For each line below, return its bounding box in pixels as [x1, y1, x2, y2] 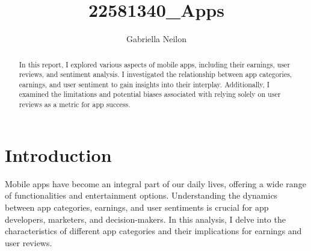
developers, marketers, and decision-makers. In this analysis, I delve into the [5, 212, 286, 225]
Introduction [5, 142, 112, 167]
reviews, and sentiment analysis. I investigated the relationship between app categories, [19, 69, 292, 79]
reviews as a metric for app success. [19, 99, 131, 110]
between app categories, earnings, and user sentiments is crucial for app [5, 200, 269, 213]
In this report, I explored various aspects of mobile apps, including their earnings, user [19, 59, 291, 69]
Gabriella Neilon [126, 33, 187, 45]
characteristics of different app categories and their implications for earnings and [5, 225, 302, 237]
